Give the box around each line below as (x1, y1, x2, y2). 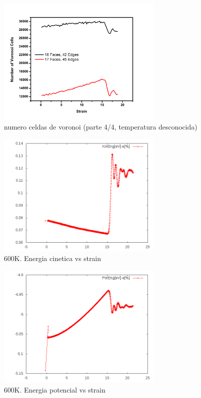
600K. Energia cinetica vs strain (4, 253, 101, 264)
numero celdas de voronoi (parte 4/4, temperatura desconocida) (4, 122, 198, 132)
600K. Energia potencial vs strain (4, 385, 106, 395)
